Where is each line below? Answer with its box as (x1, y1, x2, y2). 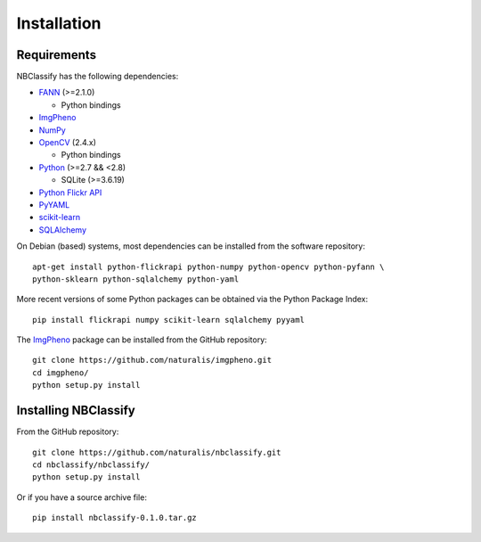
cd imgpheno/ (32, 367, 89, 378)
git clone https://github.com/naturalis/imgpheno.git (32, 355, 272, 365)
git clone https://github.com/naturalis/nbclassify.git (32, 447, 281, 457)
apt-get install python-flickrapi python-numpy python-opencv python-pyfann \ (32, 261, 385, 272)
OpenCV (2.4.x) (38, 137, 97, 148)
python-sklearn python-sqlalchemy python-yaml (32, 274, 240, 284)
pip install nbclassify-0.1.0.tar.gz (32, 513, 198, 523)
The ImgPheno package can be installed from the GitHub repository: (16, 334, 267, 345)
